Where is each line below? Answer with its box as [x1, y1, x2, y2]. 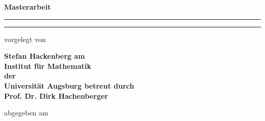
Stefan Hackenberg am [4, 51, 85, 61]
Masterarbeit [4, 2, 51, 12]
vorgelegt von [4, 33, 46, 44]
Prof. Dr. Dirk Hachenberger [4, 90, 108, 101]
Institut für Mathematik [4, 60, 91, 71]
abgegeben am [4, 107, 48, 118]
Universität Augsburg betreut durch [4, 80, 135, 91]
